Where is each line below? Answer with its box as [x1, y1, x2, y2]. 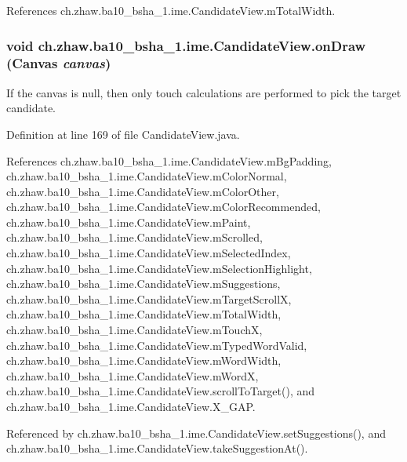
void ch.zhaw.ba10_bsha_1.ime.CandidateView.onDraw [6, 35, 366, 55]
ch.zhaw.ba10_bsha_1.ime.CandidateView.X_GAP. [6, 398, 256, 415]
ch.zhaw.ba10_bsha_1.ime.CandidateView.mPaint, [6, 213, 251, 230]
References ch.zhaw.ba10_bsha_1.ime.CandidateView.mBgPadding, [6, 152, 332, 169]
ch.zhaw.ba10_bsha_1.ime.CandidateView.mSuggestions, [6, 275, 281, 292]
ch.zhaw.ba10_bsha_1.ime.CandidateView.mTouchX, [6, 322, 263, 338]
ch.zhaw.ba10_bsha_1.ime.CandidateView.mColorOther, [6, 183, 279, 199]
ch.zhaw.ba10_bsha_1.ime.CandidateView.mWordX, [6, 367, 259, 384]
